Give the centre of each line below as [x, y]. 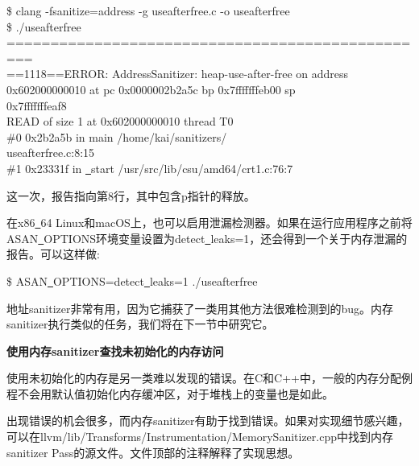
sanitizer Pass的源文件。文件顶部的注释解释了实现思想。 [153, 452]
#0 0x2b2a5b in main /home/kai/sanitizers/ [117, 136]
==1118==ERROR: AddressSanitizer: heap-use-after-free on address [178, 74]
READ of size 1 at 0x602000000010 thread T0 [120, 121]
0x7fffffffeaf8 [37, 105]
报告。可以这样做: [53, 254]
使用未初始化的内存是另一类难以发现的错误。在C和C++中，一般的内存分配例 [209, 378]
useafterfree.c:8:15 [51, 153]
